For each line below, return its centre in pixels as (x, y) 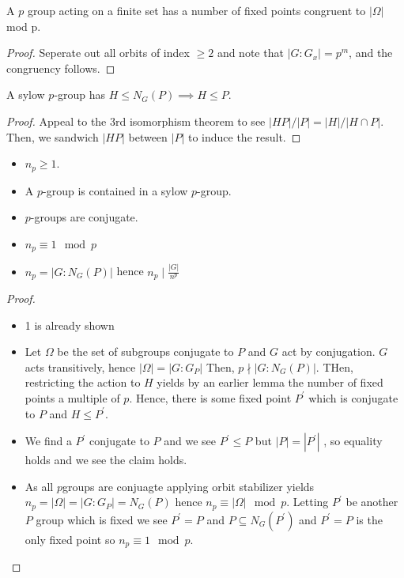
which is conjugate (353, 397)
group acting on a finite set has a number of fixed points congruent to (196, 10)
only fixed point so (70, 539)
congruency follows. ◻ (61, 68)
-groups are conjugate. (84, 217)
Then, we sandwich (53, 136)
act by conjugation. (328, 351)
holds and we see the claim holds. (106, 460)
